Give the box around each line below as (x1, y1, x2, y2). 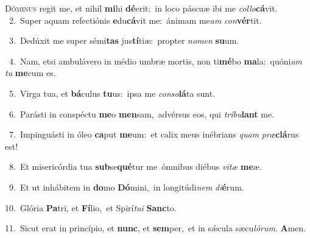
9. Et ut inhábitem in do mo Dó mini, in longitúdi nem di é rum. (9, 180, 244, 193)
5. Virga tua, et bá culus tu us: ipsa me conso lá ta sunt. (9, 86, 216, 99)
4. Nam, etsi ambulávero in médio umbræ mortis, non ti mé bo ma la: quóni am (9, 54, 302, 67)
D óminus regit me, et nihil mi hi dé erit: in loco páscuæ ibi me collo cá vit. (5, 2, 278, 14)
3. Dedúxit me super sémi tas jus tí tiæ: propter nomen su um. (9, 34, 239, 47)
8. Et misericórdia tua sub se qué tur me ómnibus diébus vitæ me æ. (9, 160, 262, 173)
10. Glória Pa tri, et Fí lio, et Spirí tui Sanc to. (5, 201, 177, 214)
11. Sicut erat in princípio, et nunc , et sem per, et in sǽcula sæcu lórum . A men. (5, 222, 306, 234)
